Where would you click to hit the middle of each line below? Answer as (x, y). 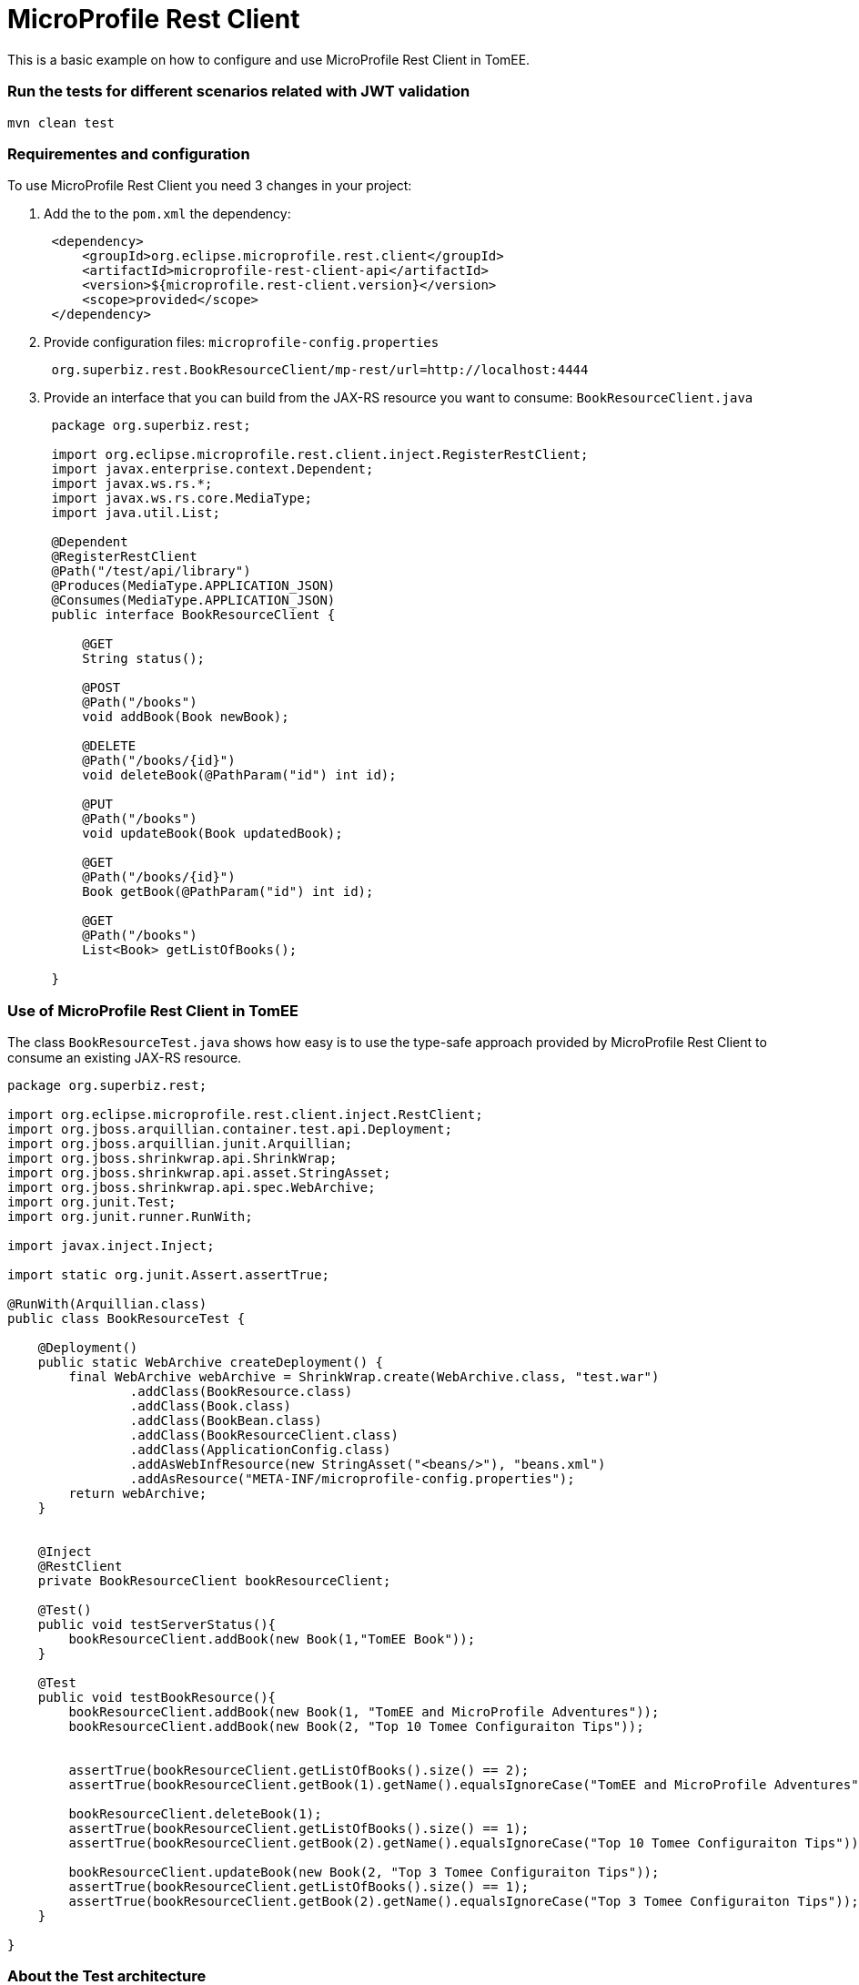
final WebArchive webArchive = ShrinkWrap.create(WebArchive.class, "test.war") (364, 1377)
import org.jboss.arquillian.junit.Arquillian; (180, 1144)
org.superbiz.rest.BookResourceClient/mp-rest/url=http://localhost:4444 (320, 370)
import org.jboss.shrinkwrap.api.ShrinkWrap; (172, 1158)
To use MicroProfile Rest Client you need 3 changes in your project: (210, 186)
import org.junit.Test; (92, 1202)
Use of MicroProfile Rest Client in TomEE (153, 1010)
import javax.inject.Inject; (111, 1246)
